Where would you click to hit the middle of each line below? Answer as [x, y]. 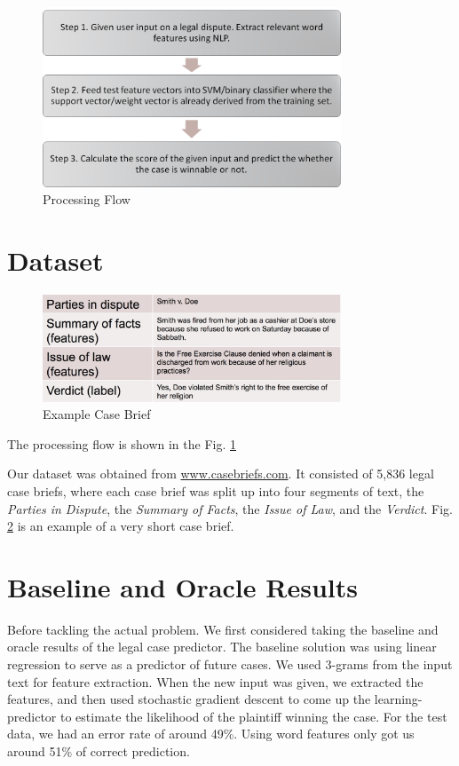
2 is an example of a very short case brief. [121, 526]
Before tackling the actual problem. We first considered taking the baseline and [223, 629]
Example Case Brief [97, 414]
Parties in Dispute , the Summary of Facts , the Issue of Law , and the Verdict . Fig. [230, 508]
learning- [398, 699]
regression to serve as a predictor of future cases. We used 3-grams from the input [230, 664]
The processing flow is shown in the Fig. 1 [122, 443]
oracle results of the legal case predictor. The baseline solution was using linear [222, 647]
